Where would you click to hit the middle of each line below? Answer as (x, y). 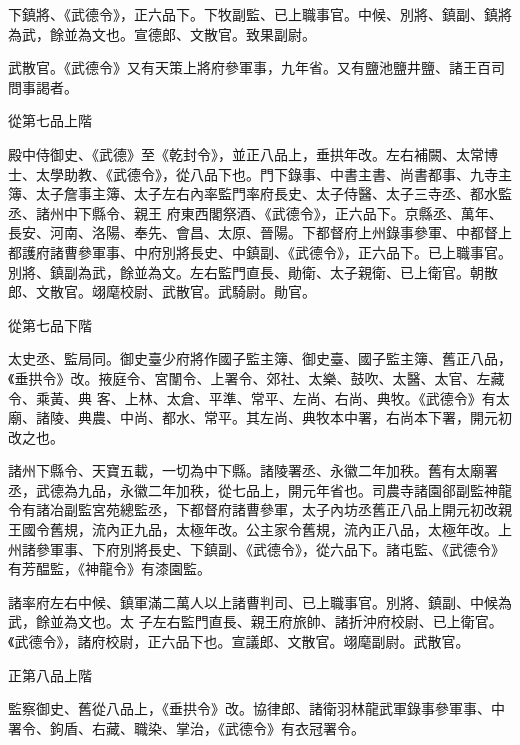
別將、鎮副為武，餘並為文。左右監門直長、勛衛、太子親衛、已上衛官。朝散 (253, 271)
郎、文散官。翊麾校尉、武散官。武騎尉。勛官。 (162, 291)
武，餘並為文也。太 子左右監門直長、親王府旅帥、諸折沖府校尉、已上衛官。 (255, 621)
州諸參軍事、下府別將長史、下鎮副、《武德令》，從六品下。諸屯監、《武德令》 (256, 548)
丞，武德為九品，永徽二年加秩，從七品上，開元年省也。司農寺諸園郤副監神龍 (260, 489)
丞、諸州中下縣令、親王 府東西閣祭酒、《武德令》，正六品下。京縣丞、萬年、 (255, 212)
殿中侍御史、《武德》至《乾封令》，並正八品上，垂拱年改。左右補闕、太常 (246, 153)
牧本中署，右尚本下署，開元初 (413, 417)
